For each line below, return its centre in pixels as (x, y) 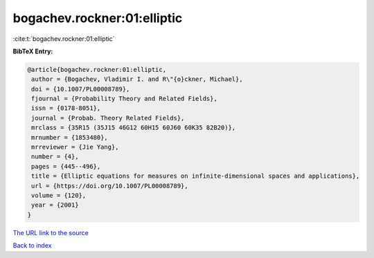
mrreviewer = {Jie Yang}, (75, 147)
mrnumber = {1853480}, (70, 137)
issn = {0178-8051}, (66, 108)
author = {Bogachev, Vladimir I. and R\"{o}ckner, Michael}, (137, 79)
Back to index (32, 246)
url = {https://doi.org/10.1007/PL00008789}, (110, 186)
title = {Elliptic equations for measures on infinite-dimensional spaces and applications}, (196, 176)
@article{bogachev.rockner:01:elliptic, (97, 70)
